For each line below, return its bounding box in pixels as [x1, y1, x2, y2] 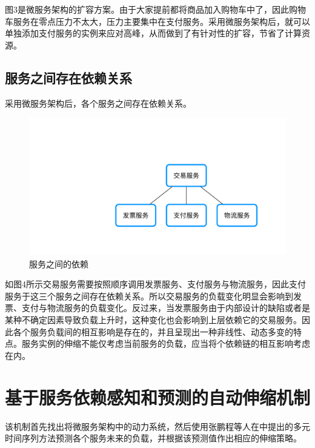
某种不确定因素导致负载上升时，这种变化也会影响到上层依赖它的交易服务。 [5, 313, 302, 326]
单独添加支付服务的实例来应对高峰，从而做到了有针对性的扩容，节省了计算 [5, 27, 302, 39]
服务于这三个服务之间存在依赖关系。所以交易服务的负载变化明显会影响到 [5, 289, 293, 302]
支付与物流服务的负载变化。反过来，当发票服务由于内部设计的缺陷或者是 [21, 301, 310, 314]
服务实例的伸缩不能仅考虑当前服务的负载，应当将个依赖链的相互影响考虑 [21, 337, 310, 350]
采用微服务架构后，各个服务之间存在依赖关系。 [5, 96, 191, 109]
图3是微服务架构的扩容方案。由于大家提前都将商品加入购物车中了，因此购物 [5, 3, 306, 15]
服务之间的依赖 [29, 257, 88, 270]
